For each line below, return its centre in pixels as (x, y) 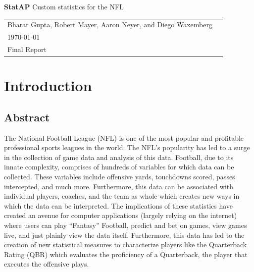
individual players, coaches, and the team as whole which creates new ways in (122, 196)
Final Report (27, 49)
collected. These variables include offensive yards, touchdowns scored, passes (120, 177)
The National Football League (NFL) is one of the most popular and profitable (124, 137)
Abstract (27, 117)
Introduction (48, 85)
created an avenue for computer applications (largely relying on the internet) (121, 215)
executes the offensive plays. (47, 264)
